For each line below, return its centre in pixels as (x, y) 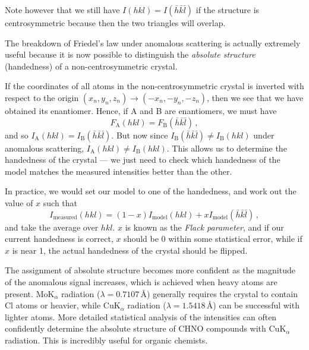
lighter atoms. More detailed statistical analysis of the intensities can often (141, 316)
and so (17, 135)
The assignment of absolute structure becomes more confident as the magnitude (150, 270)
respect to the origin (42, 97)
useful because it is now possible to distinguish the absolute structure (130, 54)
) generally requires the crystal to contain (222, 293)
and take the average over (52, 227)
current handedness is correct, (59, 239)
